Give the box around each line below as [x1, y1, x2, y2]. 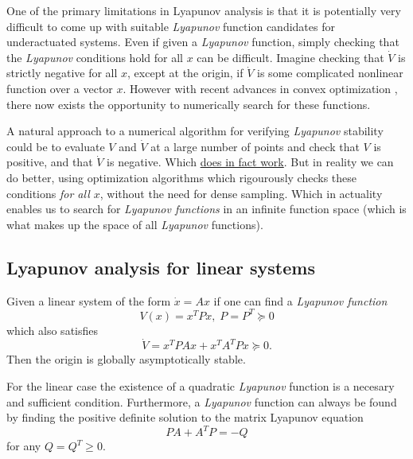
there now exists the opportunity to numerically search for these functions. [6, 95, 371, 112]
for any [6, 438, 41, 454]
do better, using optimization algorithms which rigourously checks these [6, 169, 357, 185]
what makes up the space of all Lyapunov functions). [6, 216, 263, 232]
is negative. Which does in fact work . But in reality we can [107, 154, 394, 170]
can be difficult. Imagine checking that [197, 49, 384, 65]
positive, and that [6, 154, 93, 170]
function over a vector [6, 80, 113, 96]
